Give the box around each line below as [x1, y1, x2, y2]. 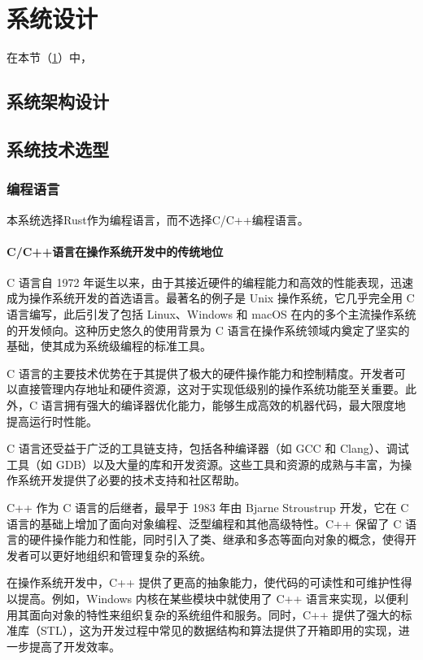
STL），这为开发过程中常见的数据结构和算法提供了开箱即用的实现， [40, 622, 399, 639]
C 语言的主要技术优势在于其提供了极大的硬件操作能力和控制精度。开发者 [7, 364, 395, 381]
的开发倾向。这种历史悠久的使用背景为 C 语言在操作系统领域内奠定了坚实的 [7, 321, 410, 338]
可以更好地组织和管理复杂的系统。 [28, 546, 211, 563]
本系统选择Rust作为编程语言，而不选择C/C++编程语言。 [7, 211, 309, 228]
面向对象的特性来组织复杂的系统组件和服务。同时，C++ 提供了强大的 [28, 606, 401, 623]
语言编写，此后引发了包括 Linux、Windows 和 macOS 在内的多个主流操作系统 [7, 306, 416, 323]
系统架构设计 [7, 89, 109, 114]
